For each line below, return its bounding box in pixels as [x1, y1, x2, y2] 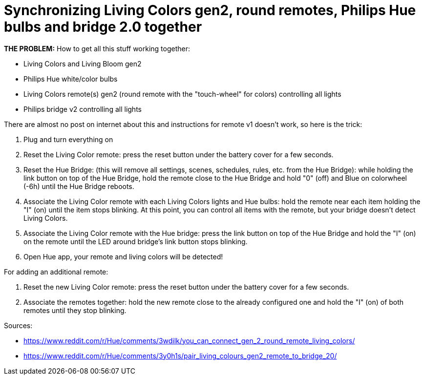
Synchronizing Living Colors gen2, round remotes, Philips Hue [4, 2, 416, 19]
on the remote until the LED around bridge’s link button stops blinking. [23, 237, 248, 246]
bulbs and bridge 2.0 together [4, 19, 202, 35]
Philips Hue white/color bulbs [23, 74, 118, 83]
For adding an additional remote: [4, 267, 108, 276]
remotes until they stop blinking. [23, 306, 127, 315]
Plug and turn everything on [23, 135, 113, 144]
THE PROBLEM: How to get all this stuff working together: [4, 44, 191, 53]
